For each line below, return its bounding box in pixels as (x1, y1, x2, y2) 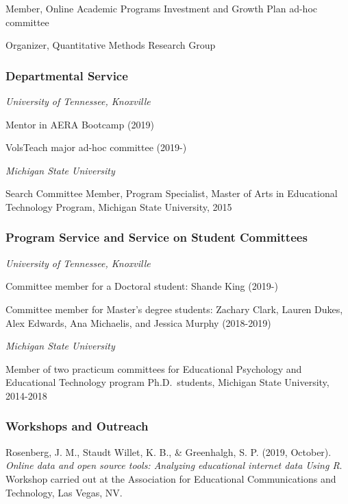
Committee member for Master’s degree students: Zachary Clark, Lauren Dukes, (5, 301, 343, 316)
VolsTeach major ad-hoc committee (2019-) (5, 140, 187, 154)
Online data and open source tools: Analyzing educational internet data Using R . (5, 458, 343, 472)
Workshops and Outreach (5, 417, 149, 435)
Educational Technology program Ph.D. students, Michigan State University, (5, 375, 330, 389)
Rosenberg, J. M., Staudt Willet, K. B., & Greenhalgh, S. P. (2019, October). (5, 444, 332, 459)
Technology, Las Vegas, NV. (5, 485, 123, 499)
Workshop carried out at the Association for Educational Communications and (5, 471, 336, 485)
